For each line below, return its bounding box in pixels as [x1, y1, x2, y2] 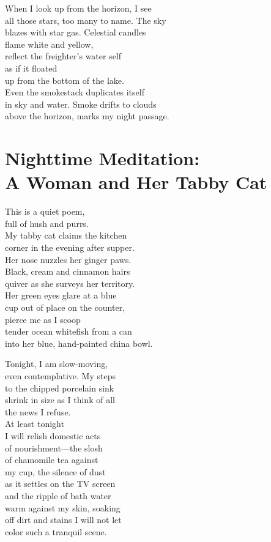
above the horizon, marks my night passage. [5, 110, 169, 122]
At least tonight [5, 417, 64, 430]
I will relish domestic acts [5, 429, 101, 442]
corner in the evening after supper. [5, 241, 135, 254]
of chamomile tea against [5, 453, 98, 466]
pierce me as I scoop [5, 313, 81, 325]
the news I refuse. [5, 405, 71, 418]
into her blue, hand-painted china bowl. [5, 336, 153, 349]
